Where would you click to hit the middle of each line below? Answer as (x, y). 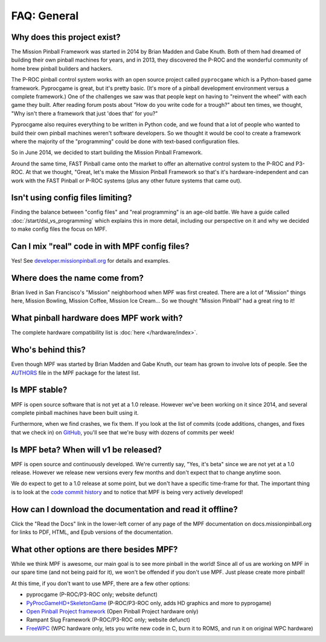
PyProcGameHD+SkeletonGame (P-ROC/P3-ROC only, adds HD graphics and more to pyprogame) (149, 603)
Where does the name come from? (78, 278)
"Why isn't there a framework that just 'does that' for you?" (85, 113)
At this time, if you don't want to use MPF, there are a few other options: (101, 583)
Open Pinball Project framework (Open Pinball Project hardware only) (112, 611)
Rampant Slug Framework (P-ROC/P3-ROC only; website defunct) (108, 620)
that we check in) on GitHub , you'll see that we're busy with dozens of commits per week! (123, 432)
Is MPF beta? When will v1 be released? (87, 450)
